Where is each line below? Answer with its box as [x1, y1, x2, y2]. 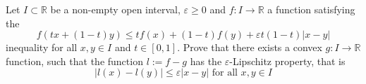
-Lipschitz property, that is [229, 53, 346, 68]
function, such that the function [6, 53, 143, 68]
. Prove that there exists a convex [177, 40, 322, 55]
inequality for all [6, 40, 78, 55]
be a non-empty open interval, [50, 2, 181, 16]
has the [190, 53, 222, 68]
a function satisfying [267, 2, 355, 16]
